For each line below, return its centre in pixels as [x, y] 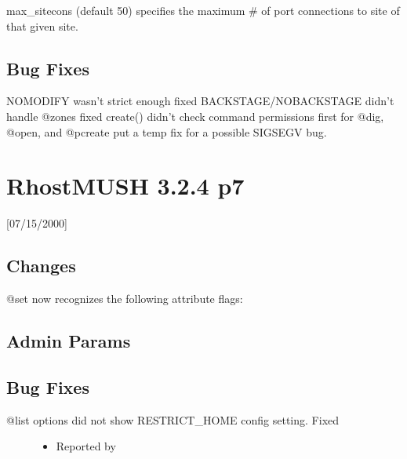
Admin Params [69, 341]
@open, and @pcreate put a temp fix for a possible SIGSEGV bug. [167, 131]
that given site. [42, 25]
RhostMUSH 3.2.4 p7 [125, 186]
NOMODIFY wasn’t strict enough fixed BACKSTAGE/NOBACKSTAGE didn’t [200, 101]
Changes [41, 266]
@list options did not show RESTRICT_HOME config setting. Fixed [173, 419]
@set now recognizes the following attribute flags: [125, 299]
